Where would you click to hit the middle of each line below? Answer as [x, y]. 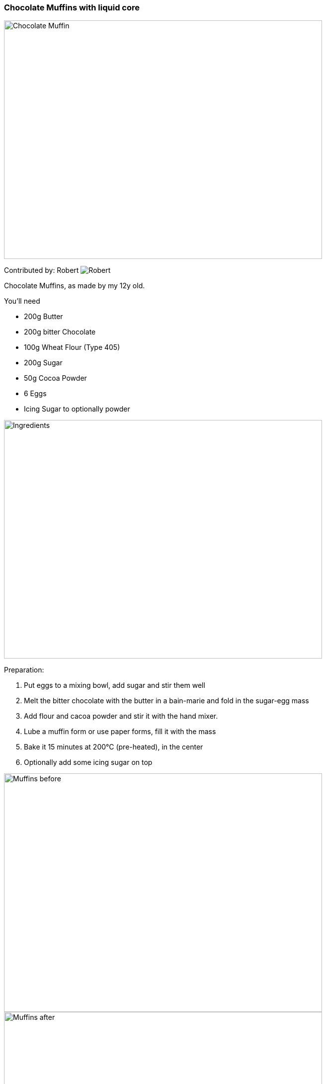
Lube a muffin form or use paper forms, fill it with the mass [120, 732]
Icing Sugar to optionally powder [77, 409]
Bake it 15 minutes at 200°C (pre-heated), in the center [114, 747]
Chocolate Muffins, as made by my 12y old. [75, 286]
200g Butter [43, 317]
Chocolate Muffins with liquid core [72, 7]
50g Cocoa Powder [55, 378]
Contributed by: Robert [41, 270]
